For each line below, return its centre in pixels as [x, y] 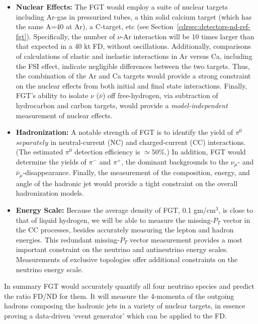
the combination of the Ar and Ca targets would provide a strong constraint [133, 76]
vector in [237, 220]
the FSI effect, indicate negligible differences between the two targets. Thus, [133, 66]
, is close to [236, 210]
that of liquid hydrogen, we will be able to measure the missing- [114, 220]
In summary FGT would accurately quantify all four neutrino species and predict [129, 286]
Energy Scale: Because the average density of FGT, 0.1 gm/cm [116, 210]
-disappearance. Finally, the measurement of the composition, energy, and [136, 172]
